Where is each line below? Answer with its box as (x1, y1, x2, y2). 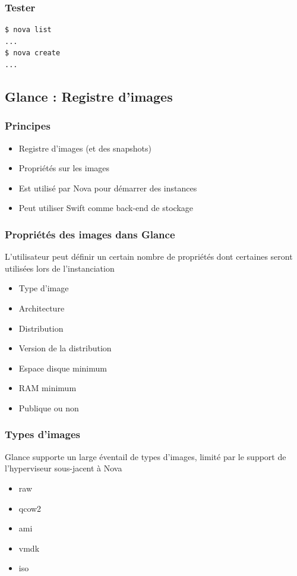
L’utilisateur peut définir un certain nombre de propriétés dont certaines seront (5, 250, 293, 263)
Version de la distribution (18, 342, 112, 354)
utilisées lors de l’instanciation (5, 262, 115, 274)
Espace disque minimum (18, 361, 107, 374)
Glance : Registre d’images (5, 87, 173, 105)
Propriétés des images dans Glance (5, 226, 175, 241)
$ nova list (5, 26, 52, 34)
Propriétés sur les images (18, 162, 110, 174)
